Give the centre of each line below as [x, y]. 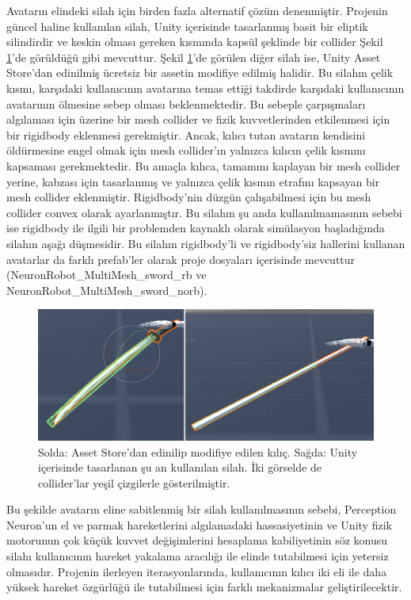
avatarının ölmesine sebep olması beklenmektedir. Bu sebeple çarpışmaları [186, 103]
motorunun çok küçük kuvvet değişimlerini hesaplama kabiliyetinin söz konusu [197, 540]
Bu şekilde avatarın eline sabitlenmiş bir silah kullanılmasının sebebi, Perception [202, 509]
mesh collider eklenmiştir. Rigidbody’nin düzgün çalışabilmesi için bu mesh [189, 197]
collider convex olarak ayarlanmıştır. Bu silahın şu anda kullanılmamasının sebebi [204, 212]
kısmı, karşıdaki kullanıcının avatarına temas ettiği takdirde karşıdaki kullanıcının [205, 88]
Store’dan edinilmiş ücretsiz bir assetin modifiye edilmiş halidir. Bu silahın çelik [200, 73]
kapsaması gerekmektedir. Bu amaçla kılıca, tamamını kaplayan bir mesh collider [204, 165]
